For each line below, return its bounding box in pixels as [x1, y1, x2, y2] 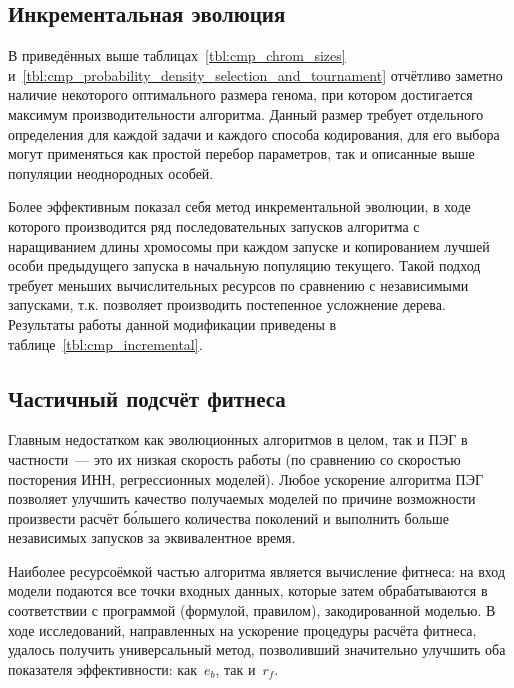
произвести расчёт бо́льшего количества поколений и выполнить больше [8, 507, 449, 528]
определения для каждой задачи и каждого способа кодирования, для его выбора [8, 123, 500, 144]
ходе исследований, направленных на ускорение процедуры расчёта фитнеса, [8, 619, 477, 640]
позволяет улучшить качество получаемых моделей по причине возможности [8, 488, 476, 509]
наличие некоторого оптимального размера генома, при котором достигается [8, 84, 473, 105]
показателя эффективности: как [8, 658, 197, 679]
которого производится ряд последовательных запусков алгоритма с [8, 215, 420, 236]
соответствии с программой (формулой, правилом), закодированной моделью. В [8, 600, 496, 621]
